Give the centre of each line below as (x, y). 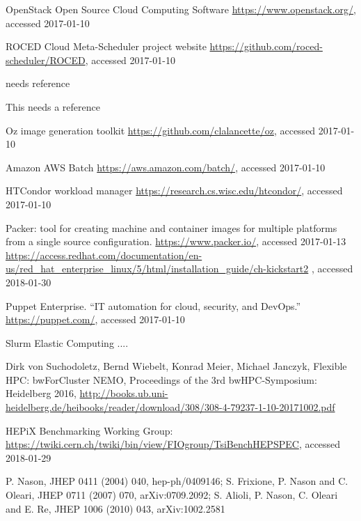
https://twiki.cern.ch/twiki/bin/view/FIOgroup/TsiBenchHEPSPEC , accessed (173, 444)
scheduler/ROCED (46, 60)
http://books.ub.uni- (124, 393)
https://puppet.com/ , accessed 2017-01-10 (95, 319)
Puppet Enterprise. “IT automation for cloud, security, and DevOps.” (153, 305)
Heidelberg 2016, (41, 393)
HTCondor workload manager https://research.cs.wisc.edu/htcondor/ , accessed (174, 190)
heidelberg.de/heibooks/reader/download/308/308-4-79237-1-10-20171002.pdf (170, 407)
